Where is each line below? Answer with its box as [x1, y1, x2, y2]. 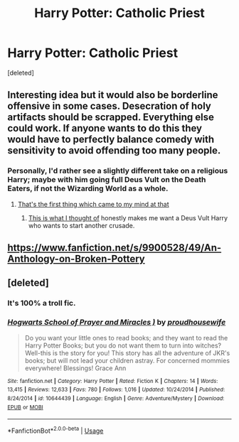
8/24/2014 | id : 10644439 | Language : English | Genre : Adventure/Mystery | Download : [7, 394, 225, 402]
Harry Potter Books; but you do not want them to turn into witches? [24, 341, 222, 350]
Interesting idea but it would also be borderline [7, 89, 218, 101]
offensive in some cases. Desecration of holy [7, 100, 211, 112]
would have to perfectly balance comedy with [7, 134, 215, 146]
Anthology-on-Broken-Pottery [7, 253, 145, 265]
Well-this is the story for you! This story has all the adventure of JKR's [24, 348, 230, 357]
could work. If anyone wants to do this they [7, 122, 203, 134]
